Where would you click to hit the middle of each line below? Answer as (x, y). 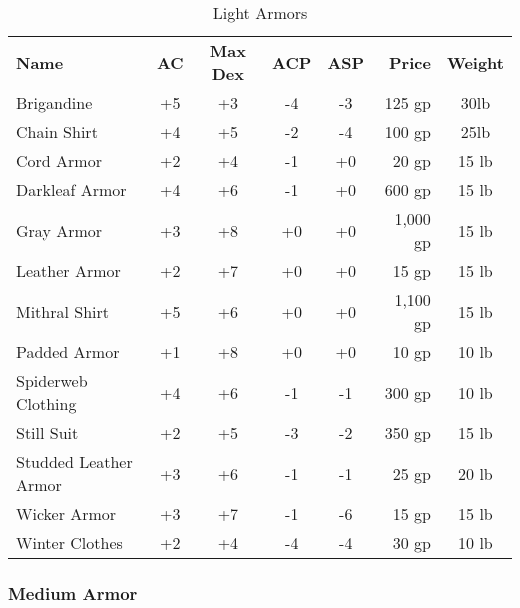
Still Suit (47, 432)
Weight (475, 62)
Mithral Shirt (63, 311)
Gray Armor (59, 230)
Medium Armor (73, 592)
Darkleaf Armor (71, 189)
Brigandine (54, 102)
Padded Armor (68, 351)
